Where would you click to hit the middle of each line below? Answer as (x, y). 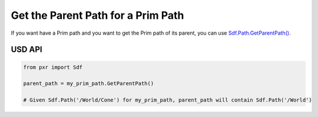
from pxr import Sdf (53, 67)
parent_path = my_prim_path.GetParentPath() (89, 83)
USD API (26, 50)
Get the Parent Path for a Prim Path (97, 15)
